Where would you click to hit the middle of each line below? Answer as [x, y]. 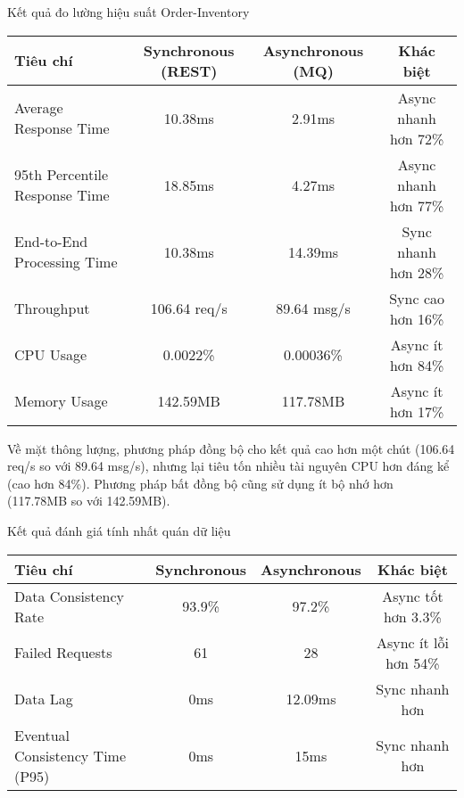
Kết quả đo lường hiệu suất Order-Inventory [128, 12]
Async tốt [413, 596]
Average [39, 108]
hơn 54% [413, 662]
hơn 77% [417, 205]
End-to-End [51, 242]
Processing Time [66, 262]
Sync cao [417, 298]
